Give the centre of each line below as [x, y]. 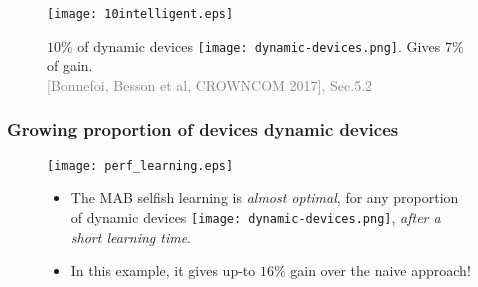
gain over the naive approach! [380, 270]
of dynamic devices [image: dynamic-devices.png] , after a [255, 216]
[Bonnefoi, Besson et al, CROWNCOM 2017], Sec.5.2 [210, 84]
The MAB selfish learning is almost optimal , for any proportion [264, 197]
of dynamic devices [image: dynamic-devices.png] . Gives [259, 45]
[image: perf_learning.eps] [140, 165]
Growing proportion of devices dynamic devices [203, 129]
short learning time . [131, 236]
